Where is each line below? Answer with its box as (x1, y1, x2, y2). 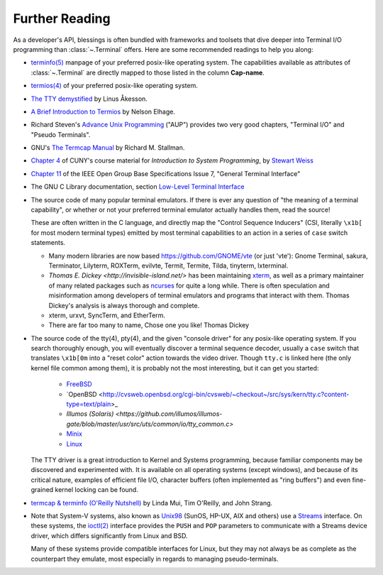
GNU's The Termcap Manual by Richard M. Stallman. (30, 143, 185, 152)
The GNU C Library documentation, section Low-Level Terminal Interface (30, 182, 245, 191)
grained (30, 486, 54, 494)
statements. (30, 239, 66, 247)
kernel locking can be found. (55, 486, 138, 494)
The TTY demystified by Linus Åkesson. (30, 94, 148, 103)
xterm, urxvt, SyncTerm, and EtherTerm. (48, 311, 166, 319)
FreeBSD (66, 380, 92, 388)
